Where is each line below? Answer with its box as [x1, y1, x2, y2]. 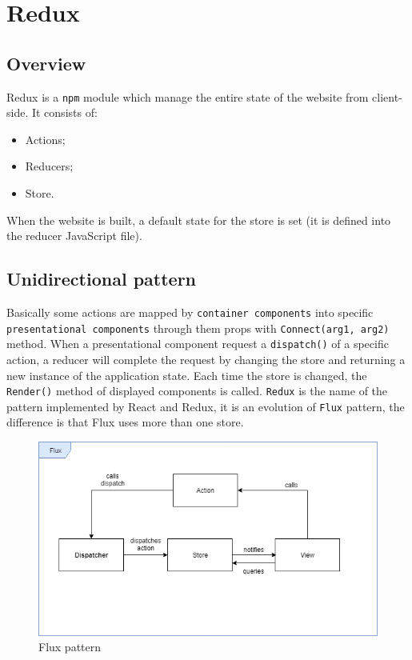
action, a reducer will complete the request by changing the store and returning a [6, 350, 406, 367]
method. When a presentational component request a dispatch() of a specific [6, 335, 389, 352]
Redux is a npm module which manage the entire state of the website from [6, 88, 369, 105]
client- [372, 88, 402, 105]
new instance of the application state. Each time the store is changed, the [6, 366, 367, 383]
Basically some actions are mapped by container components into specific [6, 304, 374, 320]
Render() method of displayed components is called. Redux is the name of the [6, 382, 388, 399]
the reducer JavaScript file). [6, 227, 142, 244]
